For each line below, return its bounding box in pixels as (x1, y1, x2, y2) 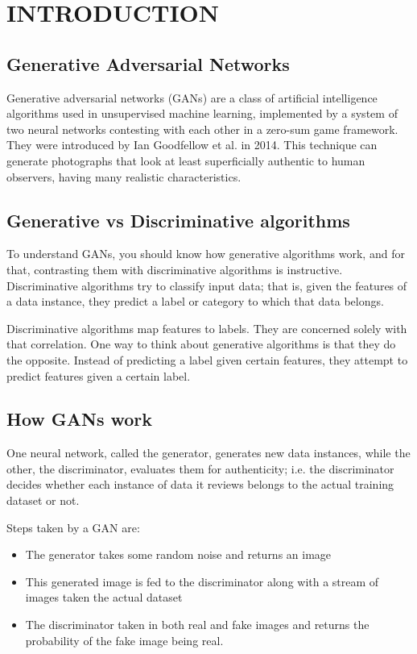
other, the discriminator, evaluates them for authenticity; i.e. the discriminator (6, 460, 394, 477)
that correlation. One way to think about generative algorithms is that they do (6, 335, 396, 352)
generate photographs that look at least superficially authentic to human (6, 152, 365, 169)
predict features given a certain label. (6, 367, 191, 384)
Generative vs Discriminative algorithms (6, 207, 350, 232)
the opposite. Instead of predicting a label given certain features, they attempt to (6, 351, 408, 368)
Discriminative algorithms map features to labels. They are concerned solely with (6, 319, 407, 336)
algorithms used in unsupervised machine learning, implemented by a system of (6, 105, 398, 122)
